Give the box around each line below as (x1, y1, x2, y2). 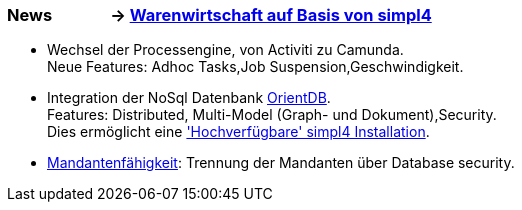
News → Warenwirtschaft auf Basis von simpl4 (7, 5, 432, 25)
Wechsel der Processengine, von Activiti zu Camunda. (47, 41, 404, 59)
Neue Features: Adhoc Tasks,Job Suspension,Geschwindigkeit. (47, 58, 464, 76)
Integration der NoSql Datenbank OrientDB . (47, 89, 331, 107)
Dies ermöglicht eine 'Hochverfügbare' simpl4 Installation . (47, 123, 430, 141)
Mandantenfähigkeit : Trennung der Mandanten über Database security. (47, 154, 515, 172)
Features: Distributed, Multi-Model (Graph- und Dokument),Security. (47, 106, 497, 124)
